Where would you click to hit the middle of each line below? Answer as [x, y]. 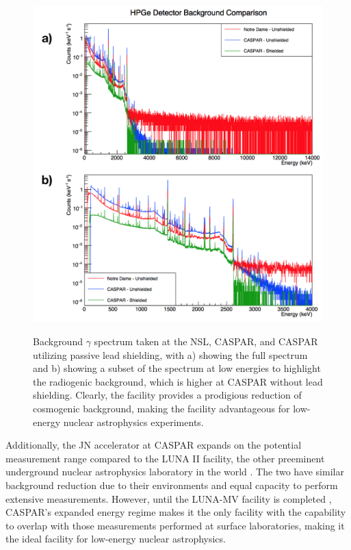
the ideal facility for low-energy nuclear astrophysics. [116, 539]
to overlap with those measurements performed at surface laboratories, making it [175, 525]
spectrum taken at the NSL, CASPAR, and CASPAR [206, 341]
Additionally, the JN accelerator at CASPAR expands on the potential [154, 445]
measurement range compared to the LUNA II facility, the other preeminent [165, 458]
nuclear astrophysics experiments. [133, 422]
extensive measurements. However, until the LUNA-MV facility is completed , [169, 498]
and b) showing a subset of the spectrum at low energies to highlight [177, 368]
